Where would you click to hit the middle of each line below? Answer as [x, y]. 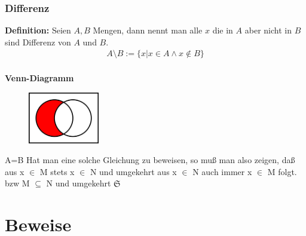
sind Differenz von [38, 42]
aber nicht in [268, 30]
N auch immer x [222, 171]
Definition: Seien [38, 30]
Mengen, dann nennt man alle [148, 30]
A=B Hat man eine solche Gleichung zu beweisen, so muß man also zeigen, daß [150, 160]
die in [223, 30]
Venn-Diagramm [39, 78]
